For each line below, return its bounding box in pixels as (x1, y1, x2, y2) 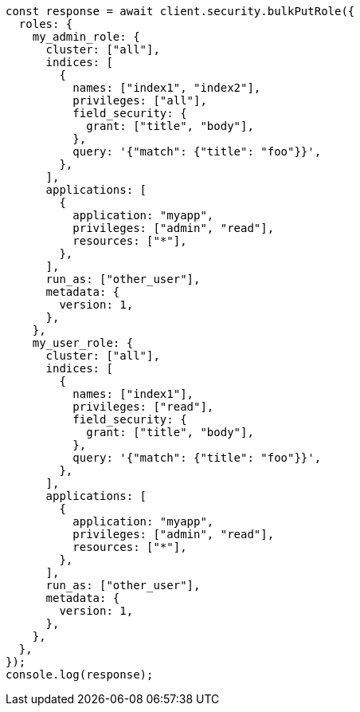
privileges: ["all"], (72, 94, 207, 107)
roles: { (18, 18, 73, 30)
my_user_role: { (32, 336, 134, 349)
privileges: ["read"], (72, 400, 214, 413)
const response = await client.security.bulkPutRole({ (6, 5, 355, 18)
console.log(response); (6, 668, 154, 681)
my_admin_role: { (32, 30, 140, 43)
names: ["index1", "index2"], (72, 81, 261, 94)
